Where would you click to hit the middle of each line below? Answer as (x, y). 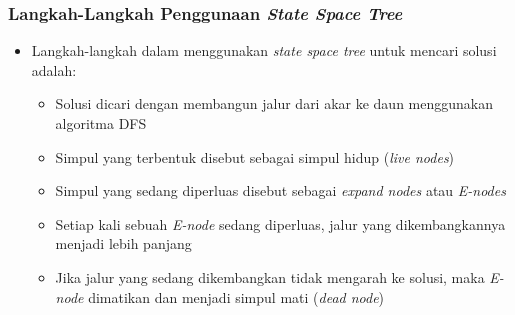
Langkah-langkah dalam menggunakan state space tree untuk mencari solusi (264, 50)
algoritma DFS (101, 123)
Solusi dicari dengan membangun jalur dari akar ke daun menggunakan (274, 103)
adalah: (54, 69)
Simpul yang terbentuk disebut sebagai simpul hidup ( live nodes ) (255, 156)
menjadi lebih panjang (123, 243)
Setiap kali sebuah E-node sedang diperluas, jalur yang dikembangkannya (280, 223)
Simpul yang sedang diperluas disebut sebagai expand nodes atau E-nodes (280, 190)
